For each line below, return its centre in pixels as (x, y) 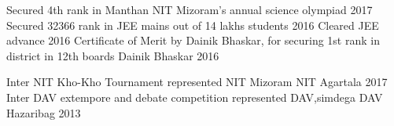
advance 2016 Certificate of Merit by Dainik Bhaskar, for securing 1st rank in (193, 40)
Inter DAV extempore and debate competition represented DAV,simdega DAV (195, 97)
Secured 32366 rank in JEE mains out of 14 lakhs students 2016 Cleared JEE (193, 25)
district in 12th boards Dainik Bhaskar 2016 (113, 55)
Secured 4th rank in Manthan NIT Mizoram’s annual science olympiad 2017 (190, 9)
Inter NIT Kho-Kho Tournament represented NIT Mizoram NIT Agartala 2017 (197, 82)
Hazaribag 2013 (44, 112)
